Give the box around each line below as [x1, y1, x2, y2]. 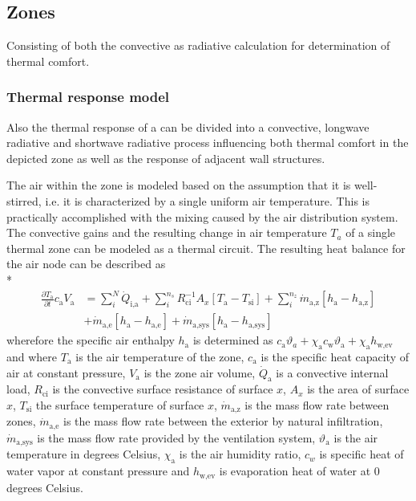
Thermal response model [6, 87, 170, 107]
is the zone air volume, [143, 364, 256, 381]
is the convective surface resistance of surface [52, 381, 273, 397]
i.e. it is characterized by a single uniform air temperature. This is [45, 192, 370, 209]
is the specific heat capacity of [261, 348, 409, 365]
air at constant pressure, [6, 364, 126, 381]
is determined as [192, 332, 273, 348]
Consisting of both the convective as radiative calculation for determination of [6, 37, 390, 54]
